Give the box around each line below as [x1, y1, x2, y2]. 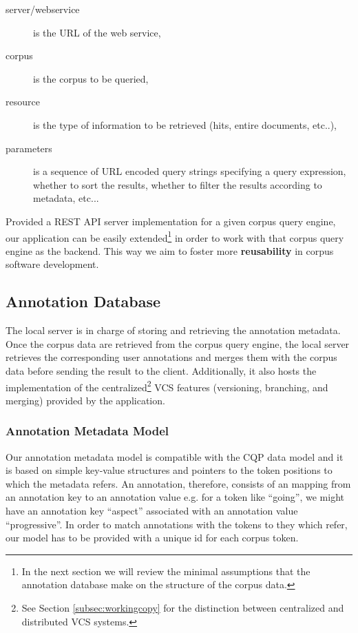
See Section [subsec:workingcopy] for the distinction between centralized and [21, 600, 344, 614]
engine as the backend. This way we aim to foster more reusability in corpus [6, 243, 334, 258]
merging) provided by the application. [6, 393, 165, 407]
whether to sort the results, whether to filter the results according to [33, 177, 322, 191]
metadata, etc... [33, 191, 99, 205]
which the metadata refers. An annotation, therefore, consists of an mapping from [6, 476, 351, 490]
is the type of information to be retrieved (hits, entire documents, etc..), [33, 117, 337, 132]
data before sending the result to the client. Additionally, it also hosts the [6, 363, 317, 377]
